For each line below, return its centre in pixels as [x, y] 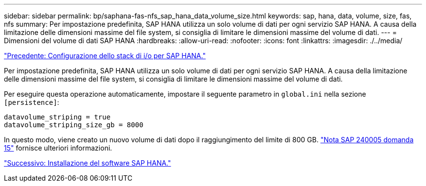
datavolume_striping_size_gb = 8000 [74, 125]
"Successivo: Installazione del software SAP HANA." [88, 163]
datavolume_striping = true [57, 117]
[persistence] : [32, 102]
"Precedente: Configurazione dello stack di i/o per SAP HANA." [105, 56]
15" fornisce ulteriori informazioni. [58, 148]
